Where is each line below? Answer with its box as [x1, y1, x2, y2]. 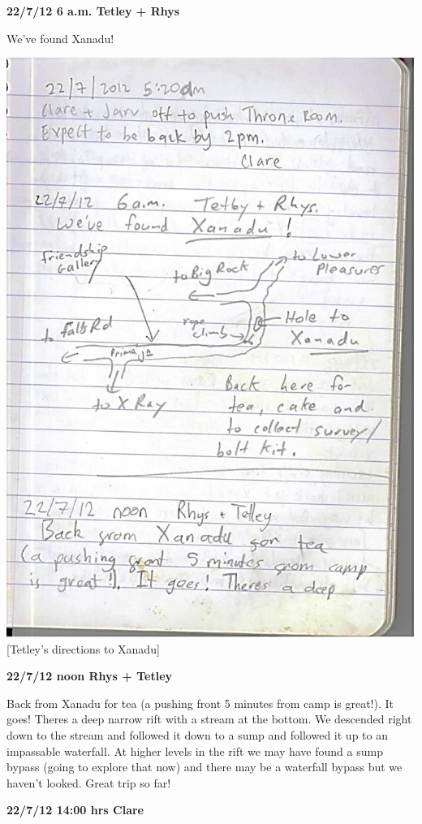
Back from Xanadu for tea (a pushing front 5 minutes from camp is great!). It [6, 694, 394, 711]
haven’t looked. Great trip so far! [6, 774, 171, 791]
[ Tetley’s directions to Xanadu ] [6, 640, 160, 657]
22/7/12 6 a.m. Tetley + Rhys [6, 2, 180, 19]
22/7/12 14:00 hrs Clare [6, 801, 144, 818]
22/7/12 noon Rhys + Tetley [6, 667, 173, 684]
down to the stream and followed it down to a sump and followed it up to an [6, 726, 388, 743]
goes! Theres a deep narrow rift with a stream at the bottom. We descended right [6, 710, 412, 727]
